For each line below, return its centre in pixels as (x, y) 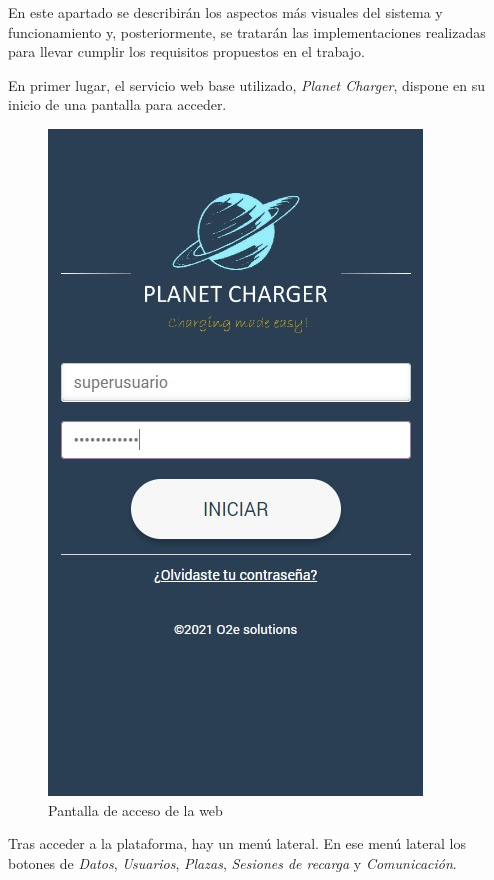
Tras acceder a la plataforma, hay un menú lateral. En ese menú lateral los (237, 843)
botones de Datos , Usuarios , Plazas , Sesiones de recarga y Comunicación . (232, 862)
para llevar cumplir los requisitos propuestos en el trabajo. (186, 51)
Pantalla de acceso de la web (135, 809)
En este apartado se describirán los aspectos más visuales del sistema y (225, 12)
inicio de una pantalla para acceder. (117, 104)
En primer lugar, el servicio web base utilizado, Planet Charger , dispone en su (247, 84)
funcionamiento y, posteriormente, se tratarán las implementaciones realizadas (247, 31)
